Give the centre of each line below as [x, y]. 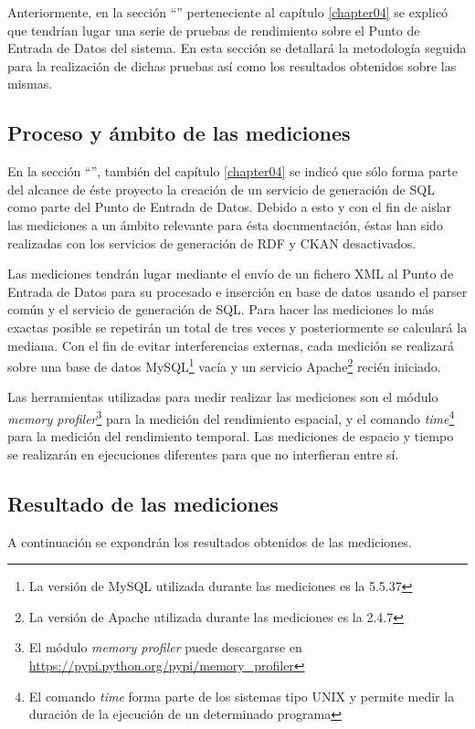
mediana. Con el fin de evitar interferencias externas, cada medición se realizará [231, 345]
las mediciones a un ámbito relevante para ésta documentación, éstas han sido [225, 224]
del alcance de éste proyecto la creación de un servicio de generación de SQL [221, 189]
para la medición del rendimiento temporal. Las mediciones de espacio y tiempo [231, 436]
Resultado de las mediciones [143, 503]
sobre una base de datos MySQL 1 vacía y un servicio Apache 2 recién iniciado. [224, 365]
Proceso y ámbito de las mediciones [179, 133]
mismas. [30, 84]
